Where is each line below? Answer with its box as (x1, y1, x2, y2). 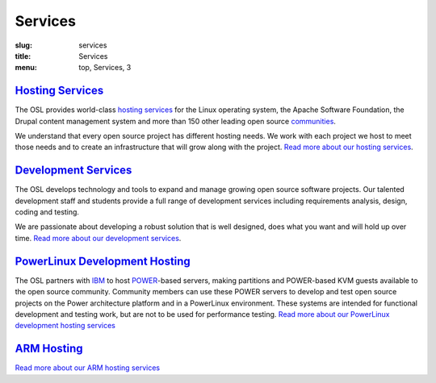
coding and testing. (15, 207, 80, 217)
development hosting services (15, 321, 116, 331)
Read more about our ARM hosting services (15, 363, 161, 373)
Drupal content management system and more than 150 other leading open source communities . (15, 116, 337, 126)
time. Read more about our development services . (15, 233, 182, 243)
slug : (15, 40, 32, 50)
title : (15, 51, 31, 60)
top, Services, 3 (78, 63, 132, 73)
